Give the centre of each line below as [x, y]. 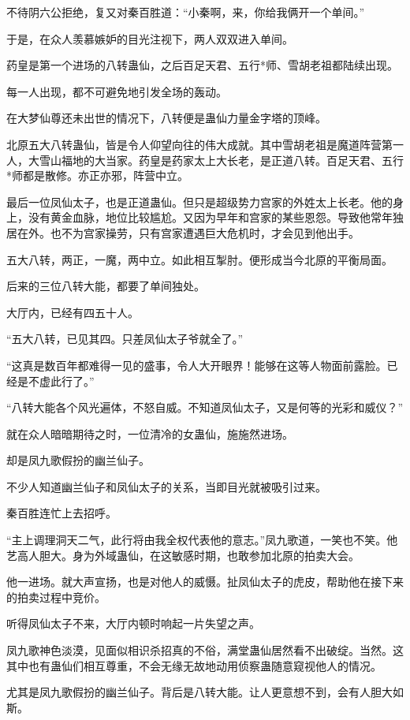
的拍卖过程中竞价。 [56, 597]
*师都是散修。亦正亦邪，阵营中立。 [97, 175]
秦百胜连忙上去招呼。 [61, 513]
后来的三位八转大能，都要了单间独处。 [106, 286]
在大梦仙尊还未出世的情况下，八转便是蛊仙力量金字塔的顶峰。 [166, 118]
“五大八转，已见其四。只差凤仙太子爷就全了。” [125, 339]
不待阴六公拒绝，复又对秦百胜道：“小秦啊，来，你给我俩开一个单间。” [186, 12]
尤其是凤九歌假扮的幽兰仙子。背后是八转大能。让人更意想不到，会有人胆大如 [205, 692]
